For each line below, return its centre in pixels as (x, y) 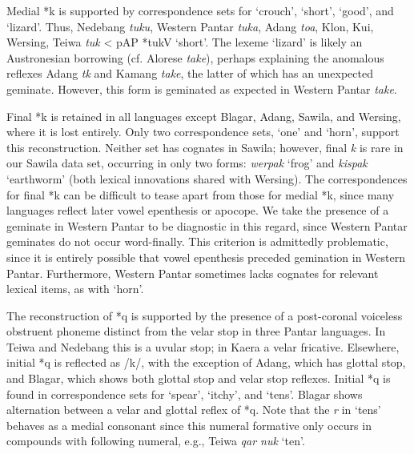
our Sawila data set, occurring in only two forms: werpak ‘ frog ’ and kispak (187, 163)
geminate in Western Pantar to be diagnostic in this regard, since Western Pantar (207, 225)
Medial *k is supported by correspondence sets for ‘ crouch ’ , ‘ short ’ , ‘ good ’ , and (200, 10)
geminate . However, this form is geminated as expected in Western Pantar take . (202, 88)
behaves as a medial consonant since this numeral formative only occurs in (189, 425)
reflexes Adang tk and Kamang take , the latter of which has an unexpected (190, 73)
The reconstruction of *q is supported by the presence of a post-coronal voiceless (205, 315)
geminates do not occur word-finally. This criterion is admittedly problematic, (197, 241)
